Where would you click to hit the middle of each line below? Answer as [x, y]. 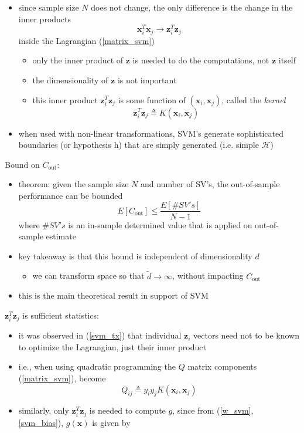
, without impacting [208, 275]
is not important [147, 80]
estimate [61, 236]
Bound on [22, 164]
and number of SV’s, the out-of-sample [210, 184]
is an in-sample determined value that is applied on [160, 224]
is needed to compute [127, 410]
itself [287, 60]
